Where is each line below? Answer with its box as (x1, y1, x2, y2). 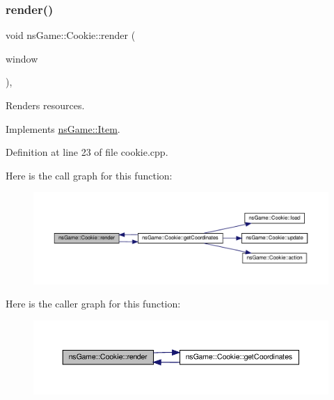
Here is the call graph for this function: (6, 168, 173, 182)
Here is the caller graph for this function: (6, 296, 181, 311)
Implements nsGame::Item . (6, 121, 120, 136)
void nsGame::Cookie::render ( (6, 28, 136, 42)
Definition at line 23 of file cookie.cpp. (6, 145, 168, 159)
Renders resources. (6, 98, 85, 112)
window (6, 51, 38, 65)
